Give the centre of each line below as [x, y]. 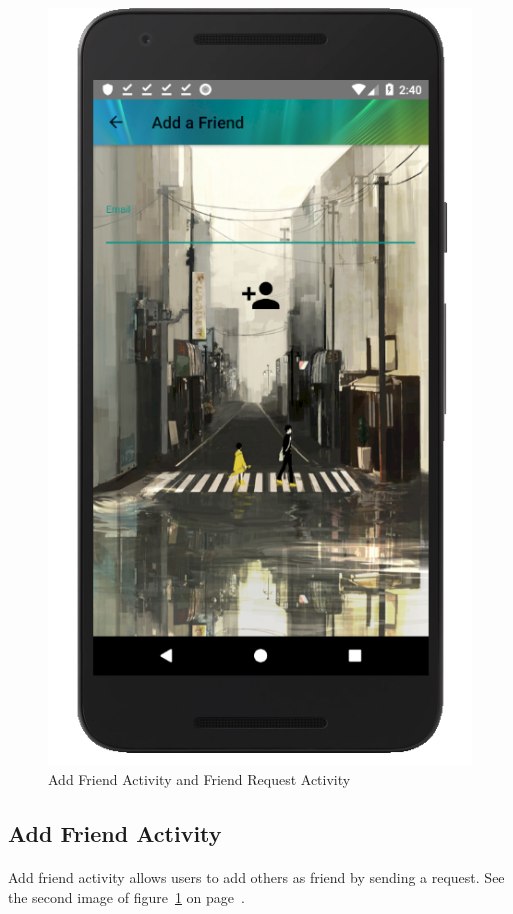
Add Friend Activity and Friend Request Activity [199, 779]
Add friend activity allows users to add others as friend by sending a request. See [256, 877]
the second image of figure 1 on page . [126, 896]
